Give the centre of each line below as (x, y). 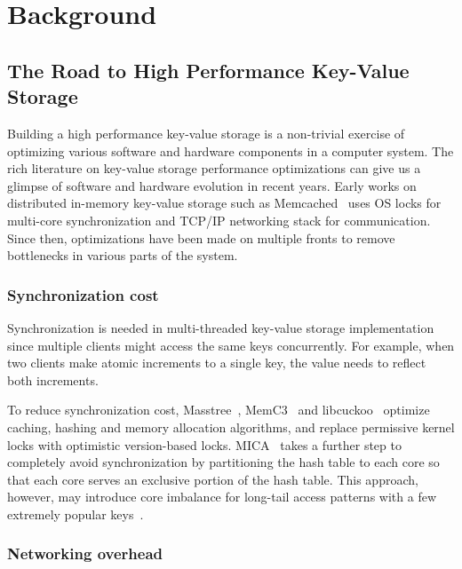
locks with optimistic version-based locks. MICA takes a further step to (204, 444)
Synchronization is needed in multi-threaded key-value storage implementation (221, 327)
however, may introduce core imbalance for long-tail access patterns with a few (222, 497)
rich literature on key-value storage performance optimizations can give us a (214, 168)
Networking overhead (85, 553)
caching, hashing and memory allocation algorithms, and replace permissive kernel (231, 427)
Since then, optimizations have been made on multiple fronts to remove (201, 237)
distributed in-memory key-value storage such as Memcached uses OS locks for (224, 203)
